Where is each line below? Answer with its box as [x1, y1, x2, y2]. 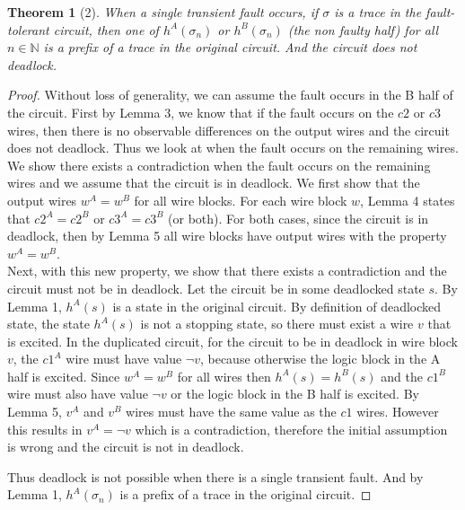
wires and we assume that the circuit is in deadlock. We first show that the [7, 173, 420, 192]
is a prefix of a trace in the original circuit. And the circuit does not [43, 38, 417, 57]
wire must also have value [7, 384, 148, 403]
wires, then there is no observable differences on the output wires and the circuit [7, 120, 450, 139]
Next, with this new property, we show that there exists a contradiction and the [7, 261, 447, 280]
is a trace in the [334, 3, 422, 21]
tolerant [7, 20, 49, 39]
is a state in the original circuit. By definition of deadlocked [112, 296, 442, 315]
